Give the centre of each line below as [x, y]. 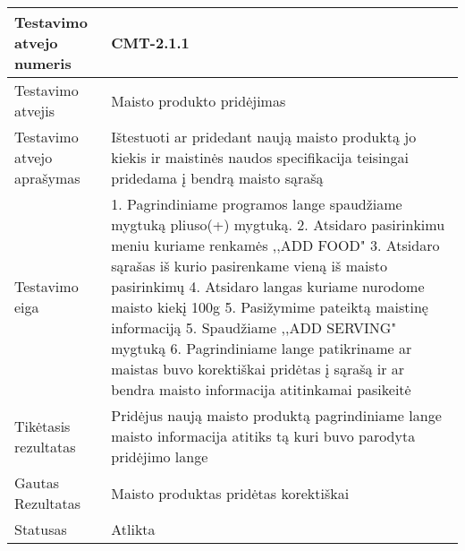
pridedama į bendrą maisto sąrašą [217, 178]
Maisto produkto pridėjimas [199, 100]
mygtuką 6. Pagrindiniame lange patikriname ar [262, 348]
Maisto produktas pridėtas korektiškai [230, 493]
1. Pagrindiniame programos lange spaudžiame [257, 204]
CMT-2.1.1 [150, 43]
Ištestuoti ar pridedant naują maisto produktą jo [264, 137]
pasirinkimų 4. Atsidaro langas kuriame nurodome [268, 286]
